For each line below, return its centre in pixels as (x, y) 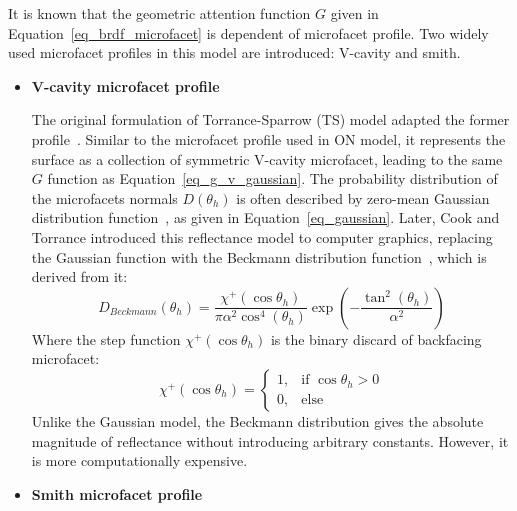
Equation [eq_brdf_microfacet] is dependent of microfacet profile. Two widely (248, 32)
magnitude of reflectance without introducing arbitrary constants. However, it (270, 440)
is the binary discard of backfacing (376, 338)
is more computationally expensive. (139, 460)
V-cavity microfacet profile (125, 85)
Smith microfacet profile (117, 493)
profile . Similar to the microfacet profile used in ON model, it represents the (268, 138)
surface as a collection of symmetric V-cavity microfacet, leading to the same (267, 158)
